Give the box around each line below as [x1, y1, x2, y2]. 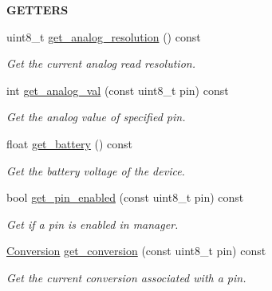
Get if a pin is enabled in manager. [6, 215, 179, 232]
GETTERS [6, 2, 69, 18]
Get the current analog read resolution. [6, 55, 195, 72]
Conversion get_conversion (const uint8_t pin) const [6, 242, 266, 259]
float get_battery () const [6, 135, 133, 151]
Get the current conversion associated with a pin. [6, 269, 246, 285]
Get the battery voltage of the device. [6, 162, 185, 179]
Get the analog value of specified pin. [6, 108, 186, 125]
